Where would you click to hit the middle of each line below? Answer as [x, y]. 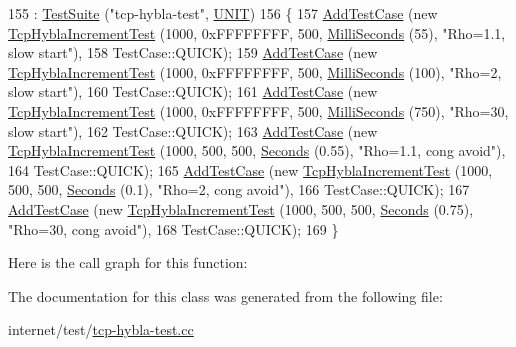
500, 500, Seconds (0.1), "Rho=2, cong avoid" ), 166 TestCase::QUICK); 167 [239, 189]
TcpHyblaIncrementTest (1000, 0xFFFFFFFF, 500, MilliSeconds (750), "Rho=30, [258, 110]
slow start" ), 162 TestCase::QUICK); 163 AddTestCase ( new [193, 130]
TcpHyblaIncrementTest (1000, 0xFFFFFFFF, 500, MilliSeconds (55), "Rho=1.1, [257, 32]
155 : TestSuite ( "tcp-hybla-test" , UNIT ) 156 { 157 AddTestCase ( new [223, 13]
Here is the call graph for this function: [128, 262]
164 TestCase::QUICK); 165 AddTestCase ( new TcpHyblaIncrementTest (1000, [250, 169]
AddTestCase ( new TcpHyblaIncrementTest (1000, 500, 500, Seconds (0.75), [241, 208]
